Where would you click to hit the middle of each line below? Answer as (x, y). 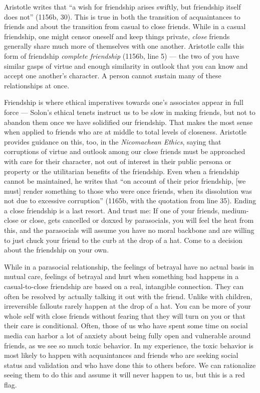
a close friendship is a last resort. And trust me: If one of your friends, (112, 210)
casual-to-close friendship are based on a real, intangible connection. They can (124, 286)
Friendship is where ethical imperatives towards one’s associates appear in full (124, 102)
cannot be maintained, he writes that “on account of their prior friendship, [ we (125, 181)
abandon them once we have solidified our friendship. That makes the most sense (128, 122)
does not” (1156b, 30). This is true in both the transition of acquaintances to (122, 16)
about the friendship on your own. (57, 250)
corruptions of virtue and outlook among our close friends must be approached (125, 151)
